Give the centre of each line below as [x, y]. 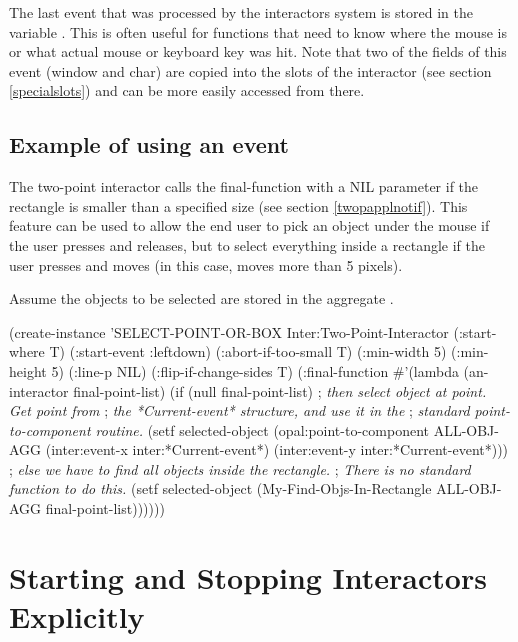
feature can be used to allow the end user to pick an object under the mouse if [249, 225]
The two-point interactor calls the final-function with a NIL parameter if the [244, 186]
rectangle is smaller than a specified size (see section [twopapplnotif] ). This [238, 205]
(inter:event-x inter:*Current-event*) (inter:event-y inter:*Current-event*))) [277, 449]
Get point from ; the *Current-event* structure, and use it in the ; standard [239, 410]
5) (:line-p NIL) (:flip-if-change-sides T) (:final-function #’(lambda [255, 370]
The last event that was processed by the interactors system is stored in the [241, 12]
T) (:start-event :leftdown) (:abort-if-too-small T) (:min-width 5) [248, 351]
